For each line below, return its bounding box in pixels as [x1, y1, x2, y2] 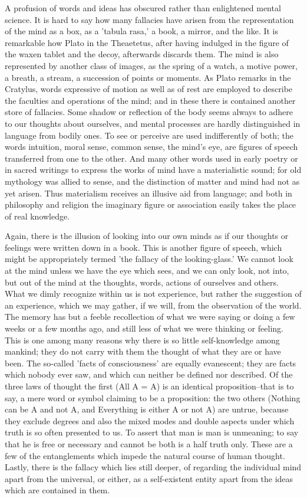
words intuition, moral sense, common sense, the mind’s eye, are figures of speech [5, 140, 298, 153]
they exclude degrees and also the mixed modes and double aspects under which [5, 414, 295, 427]
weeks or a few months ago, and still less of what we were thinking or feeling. [5, 322, 283, 335]
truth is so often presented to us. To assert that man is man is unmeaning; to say [5, 426, 299, 438]
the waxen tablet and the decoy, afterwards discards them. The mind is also [5, 48, 279, 60]
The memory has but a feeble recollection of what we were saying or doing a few [5, 310, 295, 323]
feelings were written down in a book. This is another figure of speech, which [5, 241, 282, 253]
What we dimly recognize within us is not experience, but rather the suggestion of [5, 287, 302, 300]
